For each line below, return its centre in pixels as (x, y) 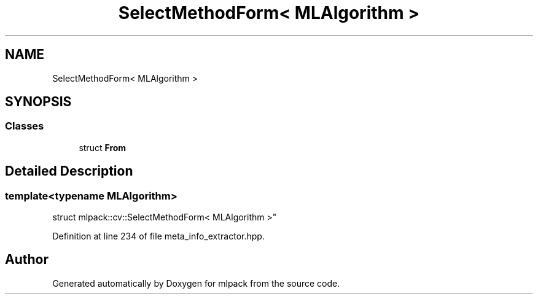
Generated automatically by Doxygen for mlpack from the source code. (196, 283)
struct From (103, 147)
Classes (25, 126)
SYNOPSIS (38, 102)
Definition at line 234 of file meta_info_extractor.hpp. (158, 236)
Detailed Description (69, 171)
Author (27, 260)
